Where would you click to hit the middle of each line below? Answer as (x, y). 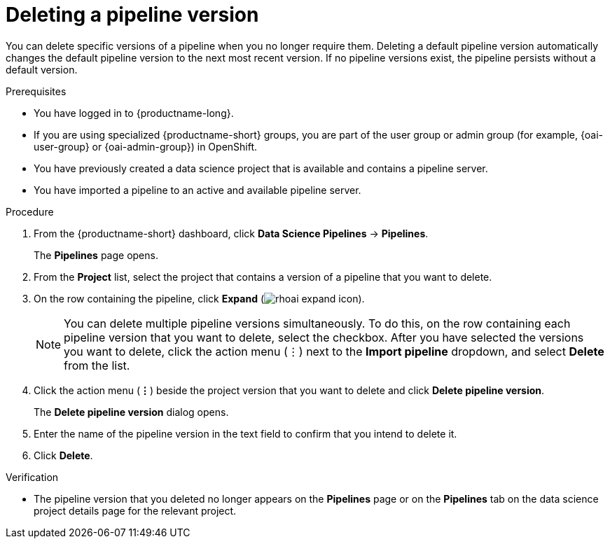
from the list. (97, 365)
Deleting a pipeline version (132, 15)
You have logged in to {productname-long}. (134, 113)
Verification (32, 477)
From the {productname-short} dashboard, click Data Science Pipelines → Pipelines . (231, 233)
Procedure (30, 211)
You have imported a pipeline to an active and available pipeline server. (197, 190)
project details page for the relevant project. (135, 510)
